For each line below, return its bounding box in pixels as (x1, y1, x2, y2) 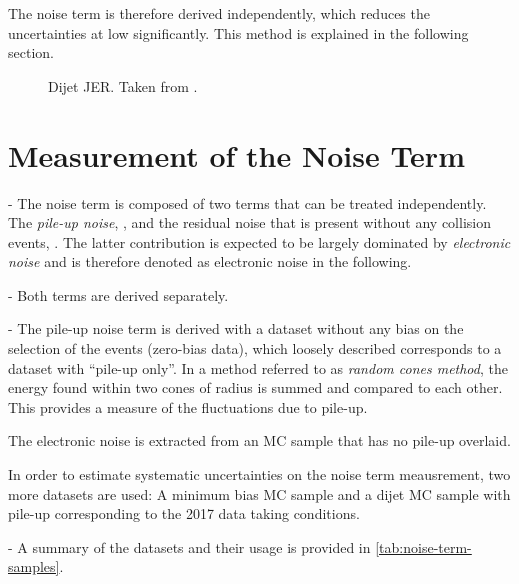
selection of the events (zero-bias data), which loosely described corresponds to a (8, 338, 502, 359)
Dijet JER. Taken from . (48, 75, 198, 96)
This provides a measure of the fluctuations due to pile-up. (8, 396, 368, 417)
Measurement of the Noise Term (8, 134, 465, 175)
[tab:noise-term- (375, 536, 472, 557)
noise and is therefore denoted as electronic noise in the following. (8, 251, 412, 272)
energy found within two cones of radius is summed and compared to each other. (8, 377, 503, 398)
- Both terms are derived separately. (8, 284, 229, 305)
